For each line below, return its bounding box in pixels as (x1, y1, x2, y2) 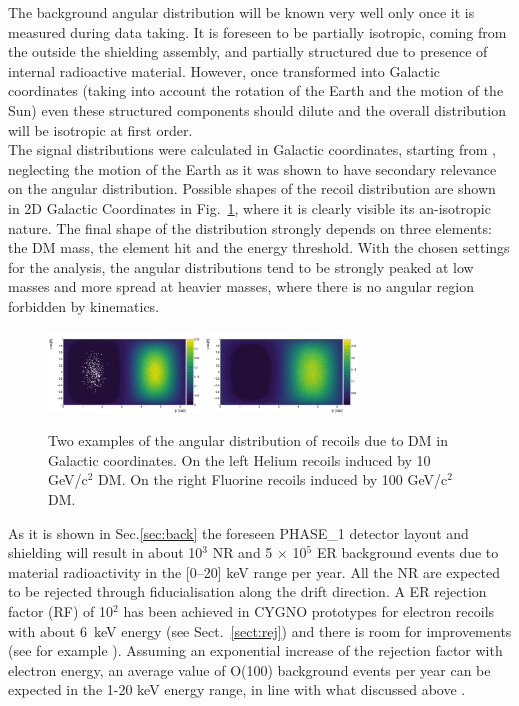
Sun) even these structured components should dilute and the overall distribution (8, 99, 506, 120)
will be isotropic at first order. (8, 119, 193, 140)
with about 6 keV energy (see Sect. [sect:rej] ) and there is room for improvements (8, 620, 512, 641)
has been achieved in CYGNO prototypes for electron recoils (123, 600, 495, 621)
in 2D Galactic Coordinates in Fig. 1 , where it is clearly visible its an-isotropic (8, 197, 491, 218)
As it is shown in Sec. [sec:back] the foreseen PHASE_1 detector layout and (8, 522, 469, 543)
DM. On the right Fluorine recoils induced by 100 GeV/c (98, 469, 448, 490)
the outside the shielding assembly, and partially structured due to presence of (8, 41, 488, 62)
